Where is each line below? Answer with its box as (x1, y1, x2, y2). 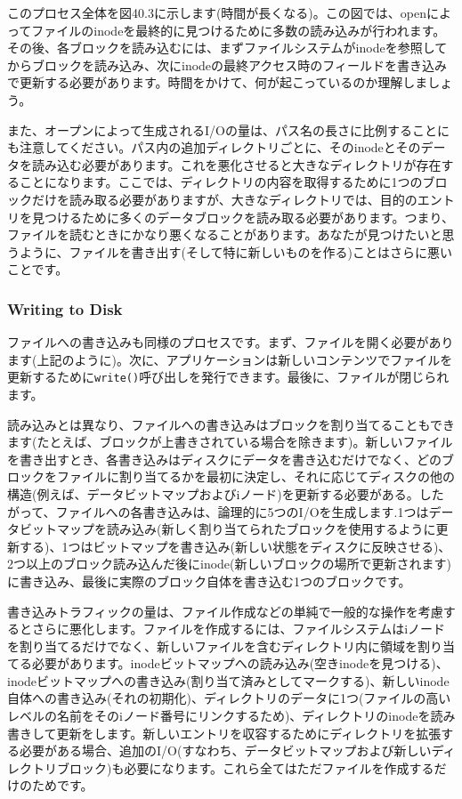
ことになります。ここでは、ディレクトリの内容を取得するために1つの (19, 173, 423, 191)
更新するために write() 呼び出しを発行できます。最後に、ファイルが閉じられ (7, 367, 450, 386)
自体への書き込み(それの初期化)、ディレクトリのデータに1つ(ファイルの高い (7, 689, 451, 707)
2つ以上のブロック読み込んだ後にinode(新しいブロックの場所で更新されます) (7, 554, 451, 573)
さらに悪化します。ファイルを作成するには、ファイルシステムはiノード (31, 619, 446, 638)
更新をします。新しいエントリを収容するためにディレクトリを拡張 (56, 723, 442, 742)
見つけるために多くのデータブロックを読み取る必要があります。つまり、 (31, 207, 455, 226)
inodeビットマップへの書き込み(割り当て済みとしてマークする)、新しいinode (7, 671, 450, 690)
